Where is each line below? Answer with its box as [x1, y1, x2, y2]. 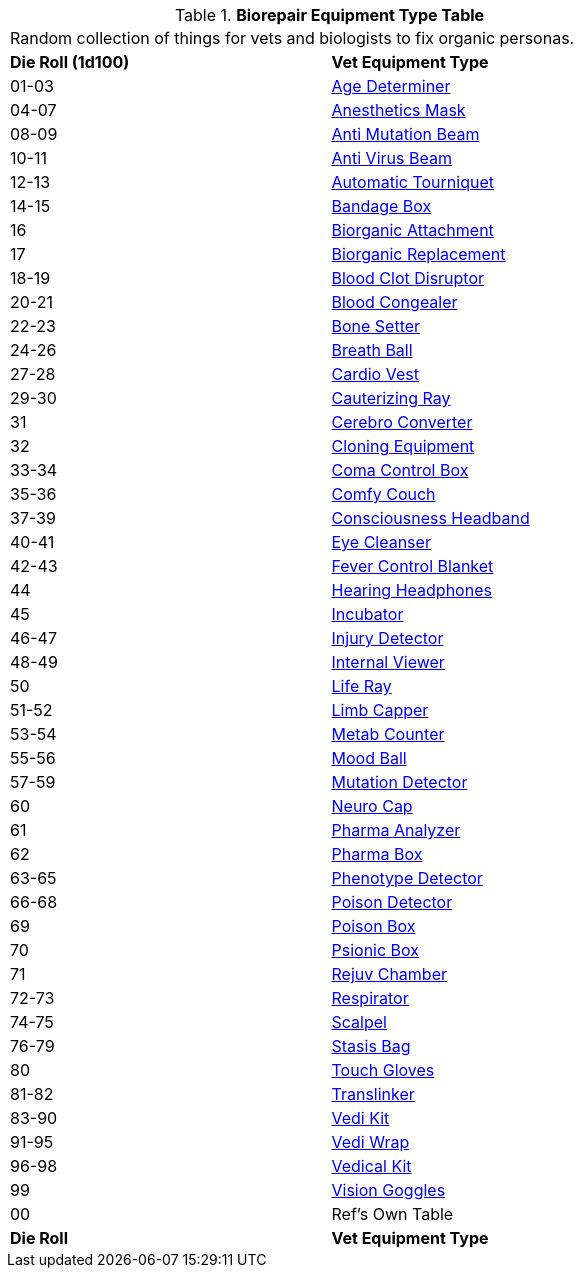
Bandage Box [331, 196, 432, 216]
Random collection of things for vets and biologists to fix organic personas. [10, 28, 575, 48]
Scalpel [331, 1012, 387, 1032]
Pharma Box [331, 844, 423, 864]
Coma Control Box [331, 460, 469, 480]
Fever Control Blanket [331, 556, 494, 576]
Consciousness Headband [331, 508, 530, 528]
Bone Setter [331, 316, 421, 336]
